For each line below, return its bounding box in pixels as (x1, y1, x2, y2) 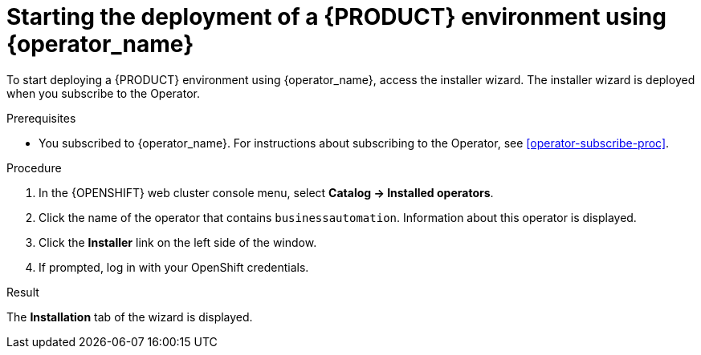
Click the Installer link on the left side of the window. (39, 235, 317, 249)
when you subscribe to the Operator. (6, 86, 200, 100)
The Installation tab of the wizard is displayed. (6, 309, 253, 324)
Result (6, 284, 39, 299)
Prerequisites (6, 111, 76, 125)
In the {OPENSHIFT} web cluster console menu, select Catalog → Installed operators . (39, 185, 494, 200)
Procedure (6, 160, 62, 175)
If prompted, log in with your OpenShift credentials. (39, 260, 309, 274)
